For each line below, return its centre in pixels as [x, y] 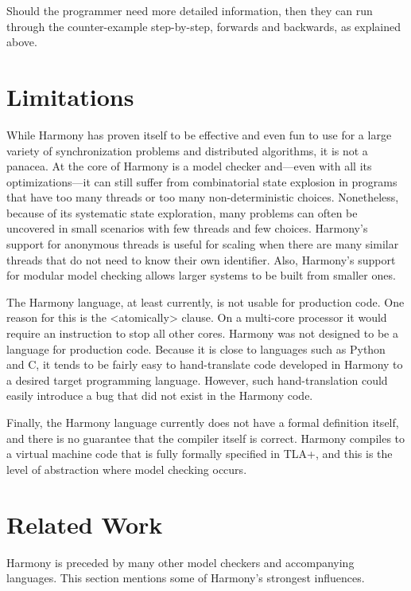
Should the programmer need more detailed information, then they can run [190, 10]
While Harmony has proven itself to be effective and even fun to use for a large [199, 134]
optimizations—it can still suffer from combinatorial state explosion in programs [202, 181]
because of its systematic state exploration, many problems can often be [182, 212]
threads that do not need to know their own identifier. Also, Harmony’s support [201, 259]
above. [22, 42]
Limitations [70, 96]
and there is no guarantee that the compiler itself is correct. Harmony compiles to [206, 438]
